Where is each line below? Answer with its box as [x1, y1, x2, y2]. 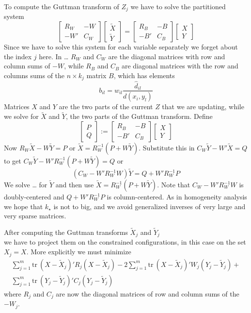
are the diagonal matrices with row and [108, 51, 225, 61]
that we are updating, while [162, 101, 244, 112]
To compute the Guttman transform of [4, 1, 119, 11]
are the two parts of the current [59, 101, 153, 112]
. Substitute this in [139, 142, 195, 152]
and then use [55, 180, 94, 190]
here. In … [39, 51, 69, 61]
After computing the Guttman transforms [4, 227, 128, 237]
